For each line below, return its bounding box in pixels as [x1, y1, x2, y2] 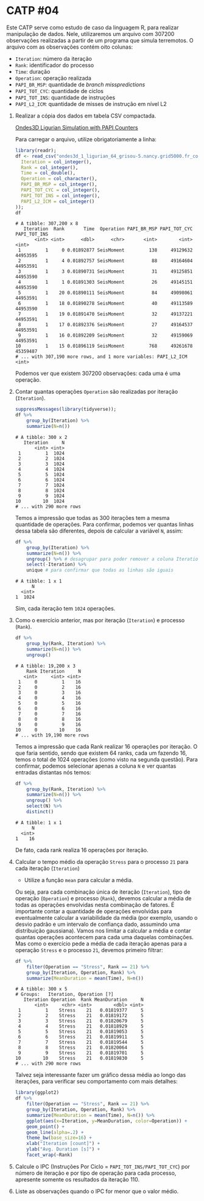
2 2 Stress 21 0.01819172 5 [18, 1013, 144, 1019]
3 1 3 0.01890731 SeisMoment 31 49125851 [18, 268, 193, 275]
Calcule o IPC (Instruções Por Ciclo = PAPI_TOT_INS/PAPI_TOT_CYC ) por [15, 1163, 191, 1170]
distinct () [26, 809, 54, 815]
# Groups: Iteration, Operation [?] [15, 992, 114, 998]
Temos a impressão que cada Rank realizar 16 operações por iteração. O [15, 743, 198, 750]
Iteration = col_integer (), [21, 159, 93, 165]
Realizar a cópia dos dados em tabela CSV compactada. [15, 112, 157, 119]
